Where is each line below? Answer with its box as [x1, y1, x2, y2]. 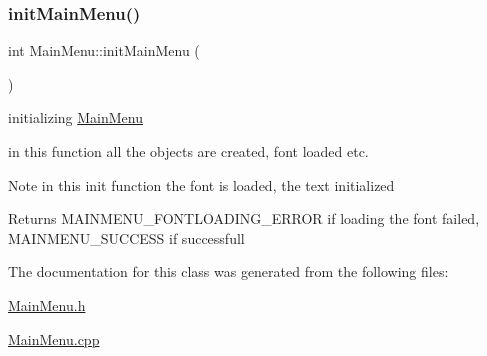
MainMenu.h [8, 294, 86, 315]
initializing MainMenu [8, 107, 143, 128]
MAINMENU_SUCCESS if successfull [8, 227, 245, 248]
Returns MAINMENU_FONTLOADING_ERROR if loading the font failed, [8, 208, 480, 229]
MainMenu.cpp [8, 328, 100, 349]
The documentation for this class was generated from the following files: [8, 261, 449, 282]
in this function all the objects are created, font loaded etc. [8, 141, 369, 161]
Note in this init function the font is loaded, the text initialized [8, 174, 395, 195]
